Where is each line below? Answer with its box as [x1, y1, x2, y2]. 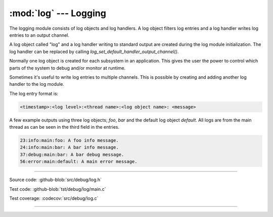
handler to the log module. [9, 81, 64, 87]
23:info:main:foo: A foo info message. [20, 138, 119, 143]
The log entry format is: [9, 90, 59, 96]
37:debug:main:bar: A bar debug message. [20, 151, 124, 157]
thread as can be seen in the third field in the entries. [9, 124, 120, 130]
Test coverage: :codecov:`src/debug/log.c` [9, 195, 99, 201]
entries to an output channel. [9, 32, 70, 38]
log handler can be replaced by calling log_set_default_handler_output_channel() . [9, 48, 179, 55]
